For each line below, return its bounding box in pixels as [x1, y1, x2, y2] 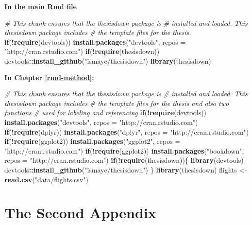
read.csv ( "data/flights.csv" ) [4, 174, 88, 184]
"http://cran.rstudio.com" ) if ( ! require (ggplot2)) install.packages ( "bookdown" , [4, 145, 244, 156]
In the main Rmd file [4, 1, 77, 11]
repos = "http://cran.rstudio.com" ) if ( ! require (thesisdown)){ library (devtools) [4, 155, 244, 165]
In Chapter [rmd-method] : [4, 72, 94, 82]
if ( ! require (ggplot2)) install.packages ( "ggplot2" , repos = [4, 136, 181, 146]
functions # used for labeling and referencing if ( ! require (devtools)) [4, 107, 207, 118]
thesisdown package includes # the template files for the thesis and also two [4, 98, 229, 108]
